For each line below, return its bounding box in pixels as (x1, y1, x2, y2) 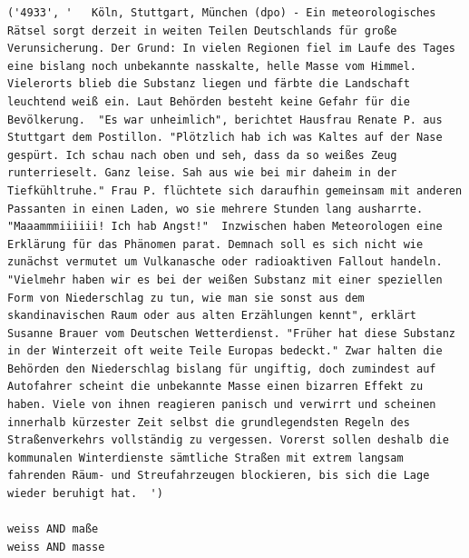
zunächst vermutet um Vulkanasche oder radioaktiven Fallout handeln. (7, 255, 443, 269)
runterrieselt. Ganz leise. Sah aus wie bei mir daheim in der (7, 166, 397, 180)
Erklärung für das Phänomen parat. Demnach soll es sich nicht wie (7, 237, 424, 251)
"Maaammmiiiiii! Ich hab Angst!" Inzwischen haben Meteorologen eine (7, 220, 443, 234)
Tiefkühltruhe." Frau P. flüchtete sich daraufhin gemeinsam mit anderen (7, 184, 463, 197)
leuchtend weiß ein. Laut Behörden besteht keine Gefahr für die (7, 95, 410, 108)
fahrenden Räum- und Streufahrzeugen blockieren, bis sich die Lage (7, 469, 430, 483)
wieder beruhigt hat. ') (7, 487, 163, 501)
